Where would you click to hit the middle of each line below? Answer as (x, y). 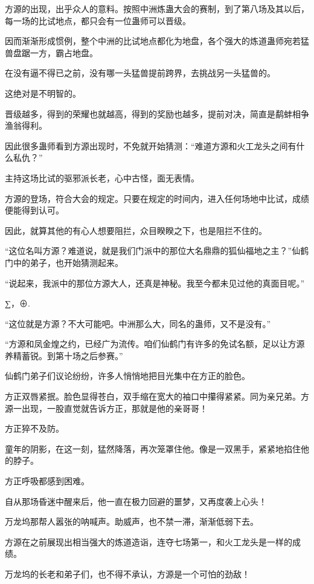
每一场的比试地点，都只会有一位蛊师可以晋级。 (98, 20)
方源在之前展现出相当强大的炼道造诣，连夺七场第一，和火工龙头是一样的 (149, 541)
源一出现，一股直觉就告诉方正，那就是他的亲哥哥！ (106, 408)
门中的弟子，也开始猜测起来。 (64, 262)
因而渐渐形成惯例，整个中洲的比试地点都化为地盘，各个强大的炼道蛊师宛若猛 (157, 41)
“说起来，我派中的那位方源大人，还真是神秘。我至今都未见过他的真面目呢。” (155, 283)
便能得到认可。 (34, 210)
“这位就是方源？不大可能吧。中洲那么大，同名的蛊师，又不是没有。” (138, 323)
